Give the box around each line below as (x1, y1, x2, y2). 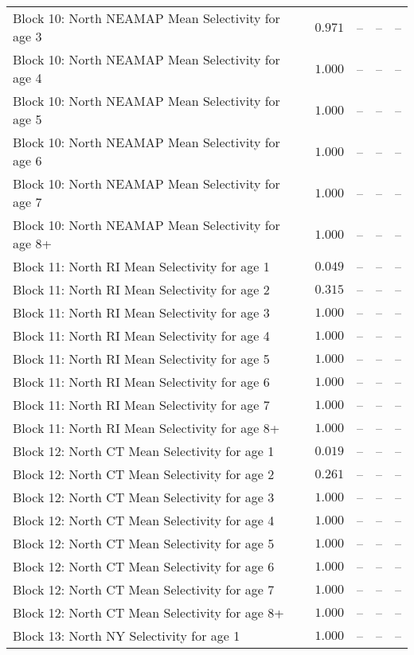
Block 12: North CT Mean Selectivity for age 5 (13, 534, 275, 552)
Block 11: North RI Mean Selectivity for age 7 (13, 396, 270, 414)
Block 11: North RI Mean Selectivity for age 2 (13, 280, 270, 298)
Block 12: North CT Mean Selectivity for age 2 (13, 465, 275, 483)
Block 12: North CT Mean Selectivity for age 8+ (13, 603, 284, 622)
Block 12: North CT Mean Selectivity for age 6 (13, 557, 275, 575)
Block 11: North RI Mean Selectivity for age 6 (13, 372, 270, 391)
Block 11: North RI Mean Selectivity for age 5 (13, 349, 270, 368)
